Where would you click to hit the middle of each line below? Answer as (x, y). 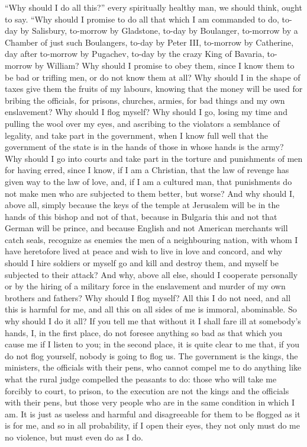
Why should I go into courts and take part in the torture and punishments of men (154, 158)
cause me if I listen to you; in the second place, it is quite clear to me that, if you (152, 344)
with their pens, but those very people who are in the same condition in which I (150, 402)
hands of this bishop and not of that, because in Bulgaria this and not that (141, 216)
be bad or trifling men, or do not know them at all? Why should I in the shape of (153, 77)
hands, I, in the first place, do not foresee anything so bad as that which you (144, 332)
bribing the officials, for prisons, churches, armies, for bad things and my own (145, 100)
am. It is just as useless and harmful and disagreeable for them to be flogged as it (153, 414)
